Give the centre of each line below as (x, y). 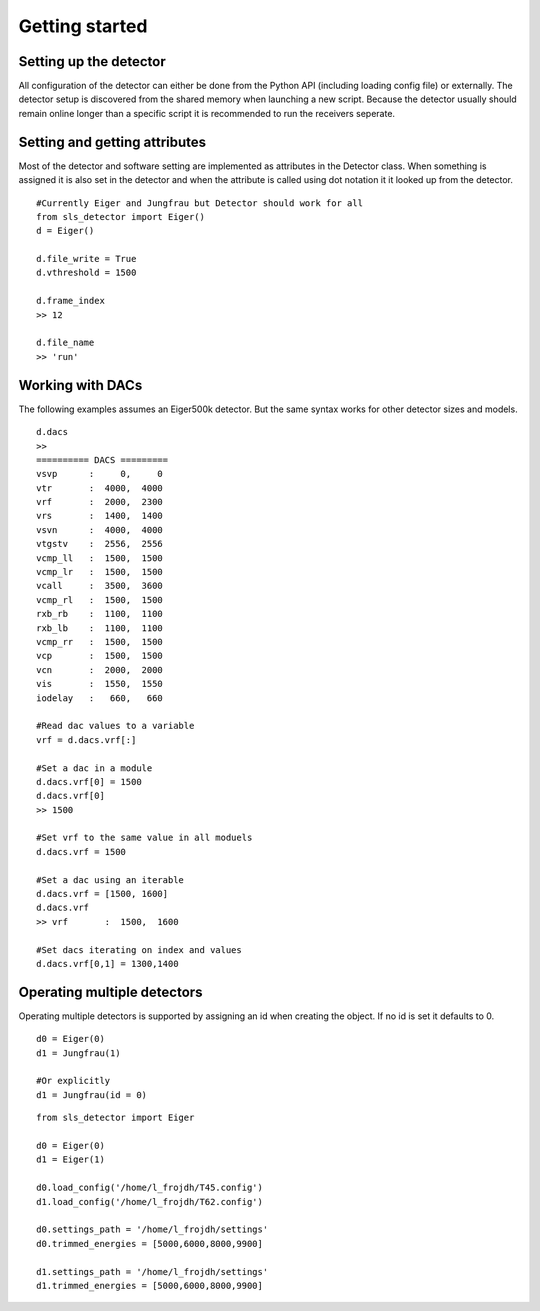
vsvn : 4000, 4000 (100, 529)
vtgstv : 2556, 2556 (100, 544)
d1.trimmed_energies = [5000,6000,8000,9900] (150, 1285)
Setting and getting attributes (112, 141)
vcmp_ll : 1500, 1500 (100, 558)
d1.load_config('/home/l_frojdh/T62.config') (150, 1201)
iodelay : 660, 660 (100, 698)
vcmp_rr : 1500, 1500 (100, 641)
